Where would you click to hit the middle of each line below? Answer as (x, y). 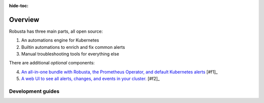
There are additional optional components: (52, 63)
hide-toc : (19, 6)
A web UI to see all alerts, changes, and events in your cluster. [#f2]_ (90, 79)
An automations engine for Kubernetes (60, 40)
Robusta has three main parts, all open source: (56, 31)
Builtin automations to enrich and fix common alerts (73, 47)
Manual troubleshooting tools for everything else (70, 54)
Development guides (34, 91)
